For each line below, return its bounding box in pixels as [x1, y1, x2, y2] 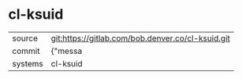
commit [12, 45, 40, 56]
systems [12, 58, 43, 69]
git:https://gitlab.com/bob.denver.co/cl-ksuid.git [50, 33, 230, 44]
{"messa [50, 45, 83, 56]
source [12, 33, 38, 44]
